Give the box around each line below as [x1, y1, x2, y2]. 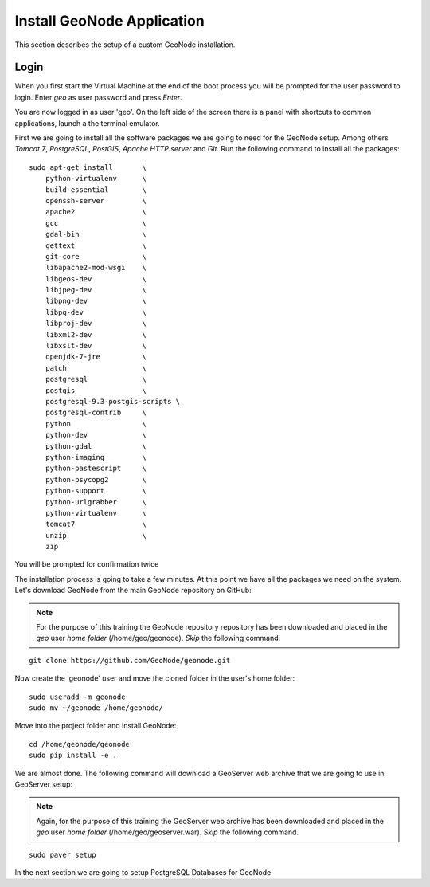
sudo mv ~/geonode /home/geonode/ [29, 703, 163, 712]
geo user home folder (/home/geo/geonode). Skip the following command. [36, 634, 281, 643]
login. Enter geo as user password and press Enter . [14, 92, 182, 102]
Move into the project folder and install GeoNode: [14, 721, 177, 731]
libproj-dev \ [45, 319, 147, 328]
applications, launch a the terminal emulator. [14, 118, 160, 128]
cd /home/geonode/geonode [29, 740, 131, 748]
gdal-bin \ [45, 230, 147, 239]
